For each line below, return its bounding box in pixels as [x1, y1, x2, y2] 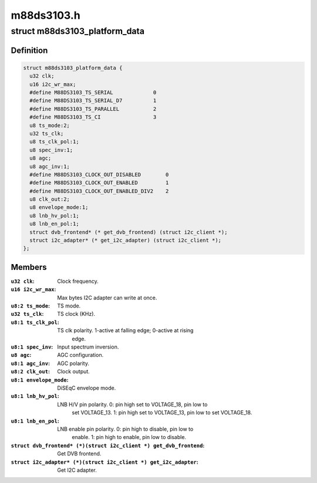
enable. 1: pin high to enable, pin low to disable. [72, 434, 187, 441]
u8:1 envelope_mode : [11, 376, 69, 383]
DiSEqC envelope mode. [57, 384, 116, 391]
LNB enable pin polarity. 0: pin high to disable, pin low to [57, 425, 194, 433]
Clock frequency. [57, 278, 99, 285]
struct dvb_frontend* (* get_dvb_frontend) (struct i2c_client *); [29, 229, 228, 235]
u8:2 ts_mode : [11, 302, 50, 309]
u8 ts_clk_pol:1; [29, 139, 79, 145]
